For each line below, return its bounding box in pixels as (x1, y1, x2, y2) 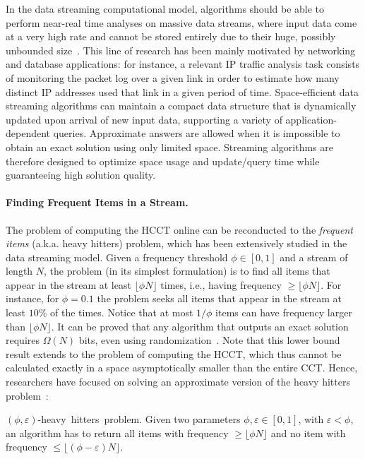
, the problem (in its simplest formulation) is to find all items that (44, 263, 330, 278)
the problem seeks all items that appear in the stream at (97, 291, 342, 306)
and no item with (270, 425, 346, 440)
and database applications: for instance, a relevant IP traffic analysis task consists (6, 56, 360, 71)
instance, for (6, 291, 59, 306)
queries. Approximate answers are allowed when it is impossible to (53, 126, 340, 141)
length (6, 263, 33, 278)
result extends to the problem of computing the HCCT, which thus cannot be (6, 346, 342, 361)
